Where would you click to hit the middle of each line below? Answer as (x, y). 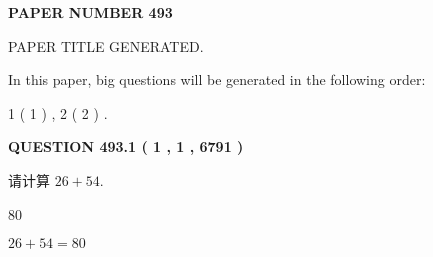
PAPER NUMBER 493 (90, 12)
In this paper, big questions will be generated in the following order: (217, 79)
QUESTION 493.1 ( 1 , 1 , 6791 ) (126, 146)
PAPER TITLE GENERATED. (106, 45)
